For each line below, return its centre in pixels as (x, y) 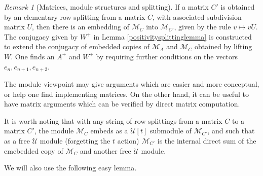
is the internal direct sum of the (207, 140)
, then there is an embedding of (81, 27)
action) (128, 140)
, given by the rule (202, 27)
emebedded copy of (34, 150)
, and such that (231, 131)
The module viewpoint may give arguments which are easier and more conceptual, (132, 84)
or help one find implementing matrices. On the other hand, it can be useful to (126, 94)
